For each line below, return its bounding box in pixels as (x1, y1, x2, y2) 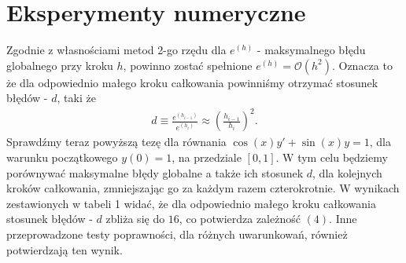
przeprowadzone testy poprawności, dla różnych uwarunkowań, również (6, 226, 348, 242)
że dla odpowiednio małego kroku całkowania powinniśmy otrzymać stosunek (6, 74, 378, 90)
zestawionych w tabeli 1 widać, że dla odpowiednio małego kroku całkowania (6, 195, 376, 211)
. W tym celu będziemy (275, 149, 388, 166)
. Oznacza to (331, 57, 393, 73)
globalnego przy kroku (6, 57, 113, 73)
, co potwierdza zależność (179, 210, 301, 227)
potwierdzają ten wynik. (6, 241, 123, 258)
